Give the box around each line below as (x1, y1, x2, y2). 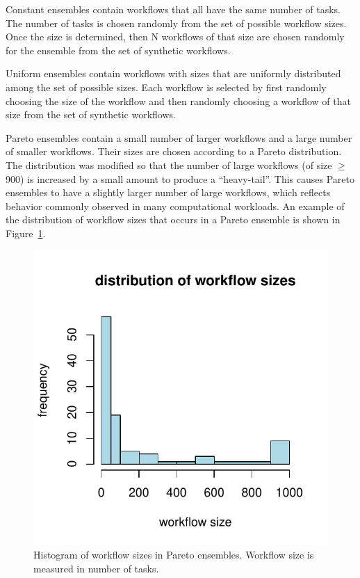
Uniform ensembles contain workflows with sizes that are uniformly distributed (6, 66, 341, 81)
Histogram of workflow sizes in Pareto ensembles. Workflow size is (33, 547, 314, 562)
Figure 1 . (6, 225, 46, 240)
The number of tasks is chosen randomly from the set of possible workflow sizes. (6, 15, 347, 30)
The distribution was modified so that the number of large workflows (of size (6, 157, 332, 172)
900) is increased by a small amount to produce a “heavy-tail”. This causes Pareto (6, 171, 354, 186)
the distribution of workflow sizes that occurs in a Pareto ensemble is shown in (6, 212, 341, 227)
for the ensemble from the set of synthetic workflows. (6, 42, 231, 57)
